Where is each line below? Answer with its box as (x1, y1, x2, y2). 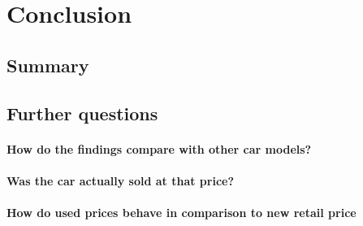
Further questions (6, 100, 158, 125)
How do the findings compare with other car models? (6, 140, 312, 157)
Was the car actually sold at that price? (6, 172, 235, 189)
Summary (6, 52, 89, 77)
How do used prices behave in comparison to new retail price (6, 203, 357, 220)
